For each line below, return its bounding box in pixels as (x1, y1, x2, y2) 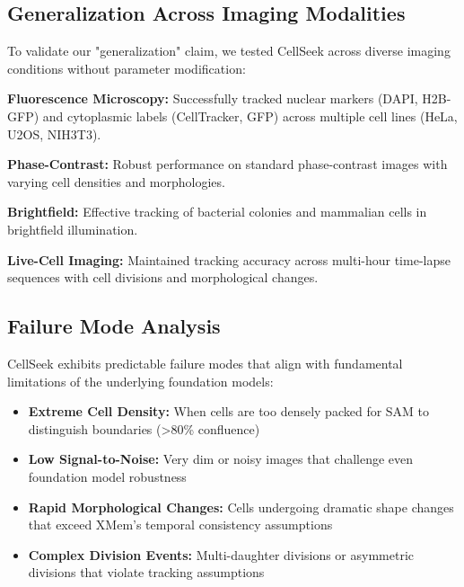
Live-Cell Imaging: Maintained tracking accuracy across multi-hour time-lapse (7, 250, 451, 269)
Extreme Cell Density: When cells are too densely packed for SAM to (28, 402, 430, 421)
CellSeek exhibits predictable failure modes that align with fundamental (7, 353, 403, 372)
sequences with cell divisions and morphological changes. (7, 268, 319, 287)
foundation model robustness (28, 467, 187, 485)
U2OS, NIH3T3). (7, 124, 101, 143)
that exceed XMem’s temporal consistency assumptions (28, 515, 333, 534)
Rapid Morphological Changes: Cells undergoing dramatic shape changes (28, 497, 454, 516)
